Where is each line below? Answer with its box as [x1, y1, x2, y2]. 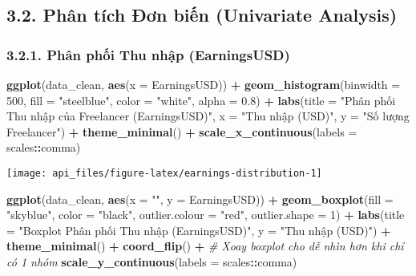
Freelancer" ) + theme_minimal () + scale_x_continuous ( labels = [6, 123, 357, 140]
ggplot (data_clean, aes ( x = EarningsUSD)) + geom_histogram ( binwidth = [6, 76, 401, 92]
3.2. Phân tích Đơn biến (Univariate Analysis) [6, 2, 398, 27]
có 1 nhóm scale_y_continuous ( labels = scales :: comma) [6, 254, 297, 270]
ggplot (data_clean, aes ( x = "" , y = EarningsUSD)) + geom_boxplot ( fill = [6, 190, 394, 207]
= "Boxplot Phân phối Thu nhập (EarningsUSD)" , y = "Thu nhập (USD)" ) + [6, 221, 391, 238]
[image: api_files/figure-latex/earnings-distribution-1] [6, 167, 322, 179]
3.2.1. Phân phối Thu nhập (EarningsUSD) [6, 44, 290, 64]
